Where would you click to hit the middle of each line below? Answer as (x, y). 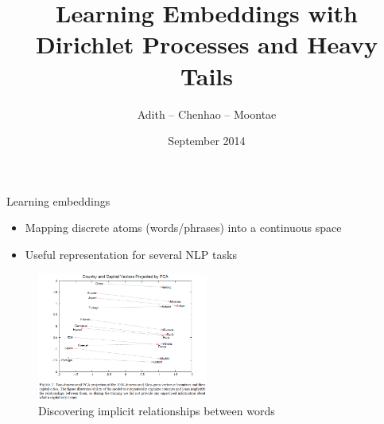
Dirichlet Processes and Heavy (207, 44)
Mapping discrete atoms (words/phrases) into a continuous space (183, 228)
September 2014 (207, 141)
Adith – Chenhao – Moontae (207, 114)
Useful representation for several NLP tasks (131, 254)
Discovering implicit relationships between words (157, 411)
